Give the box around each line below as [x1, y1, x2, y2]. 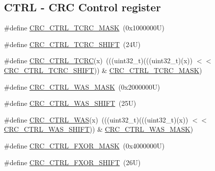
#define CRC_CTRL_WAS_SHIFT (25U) [4, 98, 136, 108]
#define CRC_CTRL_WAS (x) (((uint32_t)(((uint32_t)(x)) [4, 114, 188, 124]
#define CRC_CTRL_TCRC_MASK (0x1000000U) [4, 23, 165, 33]
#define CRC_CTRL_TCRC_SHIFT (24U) [4, 39, 141, 49]
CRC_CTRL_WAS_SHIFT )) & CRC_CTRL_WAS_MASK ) [4, 124, 193, 134]
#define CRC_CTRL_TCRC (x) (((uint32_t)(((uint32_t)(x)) [4, 55, 193, 66]
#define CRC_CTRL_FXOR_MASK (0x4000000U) [4, 140, 165, 150]
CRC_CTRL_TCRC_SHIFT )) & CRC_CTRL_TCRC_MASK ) [4, 65, 202, 75]
